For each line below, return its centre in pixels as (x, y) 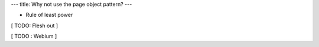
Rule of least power (49, 15)
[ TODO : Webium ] (34, 36)
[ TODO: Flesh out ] (35, 26)
